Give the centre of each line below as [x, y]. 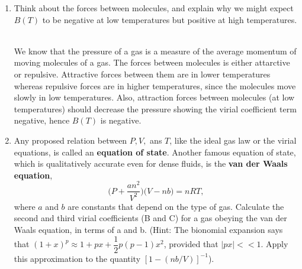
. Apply [274, 244]
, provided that [191, 244]
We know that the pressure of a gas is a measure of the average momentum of [155, 51]
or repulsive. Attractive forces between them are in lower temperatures [142, 74]
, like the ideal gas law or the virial [233, 140]
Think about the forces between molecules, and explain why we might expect [154, 8]
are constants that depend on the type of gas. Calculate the [176, 206]
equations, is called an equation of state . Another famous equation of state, [155, 152]
